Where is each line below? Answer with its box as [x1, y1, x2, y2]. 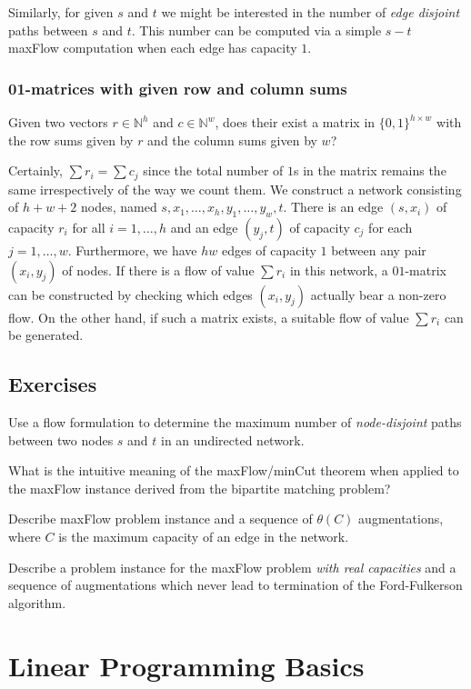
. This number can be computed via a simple [131, 20, 382, 39]
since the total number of [143, 161, 284, 180]
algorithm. [8, 593, 66, 612]
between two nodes [8, 430, 114, 449]
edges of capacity [221, 241, 316, 260]
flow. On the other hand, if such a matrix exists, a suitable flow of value [8, 307, 409, 326]
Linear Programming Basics [8, 646, 365, 684]
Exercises [8, 370, 97, 398]
